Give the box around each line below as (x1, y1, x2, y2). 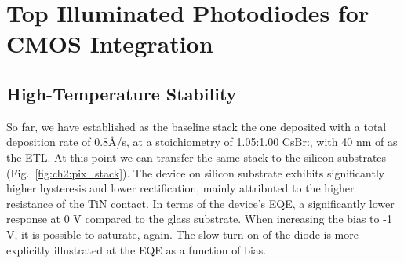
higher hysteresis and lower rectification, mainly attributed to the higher (6, 180, 355, 196)
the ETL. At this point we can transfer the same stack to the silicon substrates (6, 148, 387, 165)
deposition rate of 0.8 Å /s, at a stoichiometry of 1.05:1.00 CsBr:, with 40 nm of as (6, 133, 398, 150)
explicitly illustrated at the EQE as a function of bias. (6, 241, 267, 258)
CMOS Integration (6, 27, 213, 60)
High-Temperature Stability (6, 81, 237, 105)
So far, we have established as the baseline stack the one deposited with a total (6, 118, 387, 134)
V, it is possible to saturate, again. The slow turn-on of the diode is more (6, 225, 359, 242)
